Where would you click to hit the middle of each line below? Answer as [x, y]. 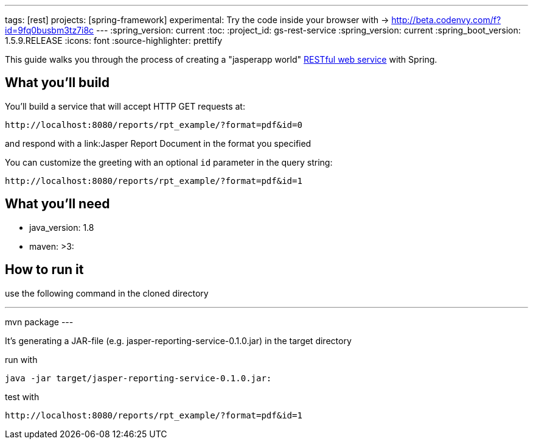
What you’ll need [57, 204]
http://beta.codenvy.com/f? [446, 20]
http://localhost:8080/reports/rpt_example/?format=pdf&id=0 [154, 125]
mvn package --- [39, 322]
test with [22, 396]
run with [21, 359]
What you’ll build [57, 83]
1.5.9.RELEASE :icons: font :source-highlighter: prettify [114, 41]
